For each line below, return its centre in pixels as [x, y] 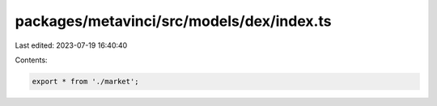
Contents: [31, 60]
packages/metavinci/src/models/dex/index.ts [173, 21]
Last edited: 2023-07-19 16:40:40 [71, 45]
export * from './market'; [85, 81]
